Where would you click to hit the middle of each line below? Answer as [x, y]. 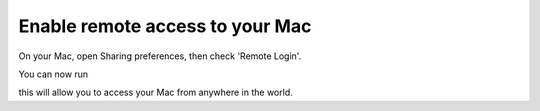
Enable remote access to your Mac [165, 26]
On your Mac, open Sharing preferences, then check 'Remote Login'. [160, 56]
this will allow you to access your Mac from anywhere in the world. [156, 92]
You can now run [53, 74]
